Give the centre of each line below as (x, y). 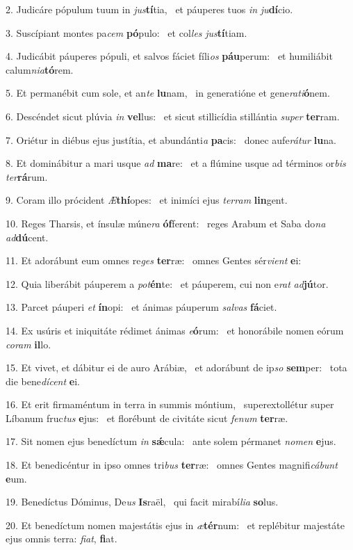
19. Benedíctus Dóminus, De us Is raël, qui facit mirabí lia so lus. (142, 502)
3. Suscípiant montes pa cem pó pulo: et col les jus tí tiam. (126, 32)
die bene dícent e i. (43, 381)
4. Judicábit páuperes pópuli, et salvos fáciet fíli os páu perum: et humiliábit (169, 56)
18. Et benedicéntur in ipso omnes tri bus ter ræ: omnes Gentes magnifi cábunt (172, 465)
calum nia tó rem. (40, 69)
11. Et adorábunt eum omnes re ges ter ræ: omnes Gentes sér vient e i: (154, 260)
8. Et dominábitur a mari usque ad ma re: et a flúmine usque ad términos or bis (176, 163)
